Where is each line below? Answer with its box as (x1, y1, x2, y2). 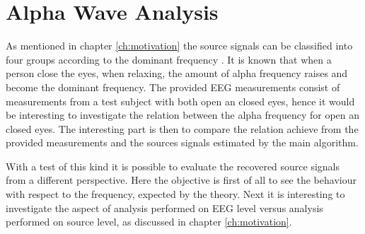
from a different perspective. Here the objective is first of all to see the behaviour (6, 172, 357, 187)
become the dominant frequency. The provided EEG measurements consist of (6, 79, 340, 94)
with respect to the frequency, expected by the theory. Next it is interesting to (6, 187, 345, 201)
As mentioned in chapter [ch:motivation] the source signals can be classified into (6, 38, 353, 53)
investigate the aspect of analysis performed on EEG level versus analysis (6, 200, 323, 215)
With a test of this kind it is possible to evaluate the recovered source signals (6, 158, 340, 173)
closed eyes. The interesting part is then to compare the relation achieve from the (6, 121, 359, 136)
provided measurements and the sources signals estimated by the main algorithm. (6, 135, 359, 150)
